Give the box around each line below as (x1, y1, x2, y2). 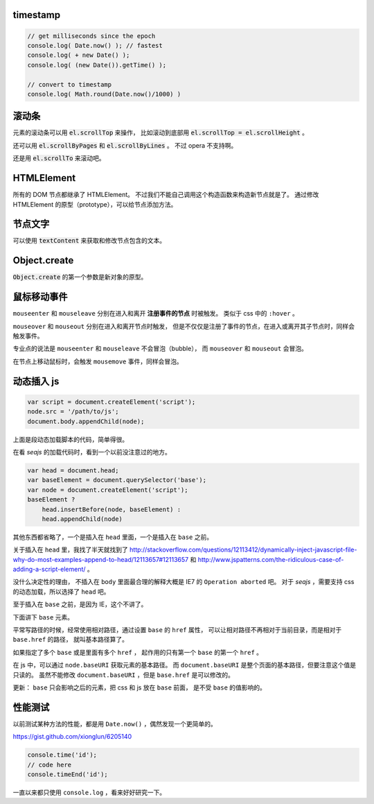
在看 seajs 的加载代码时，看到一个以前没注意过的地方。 (12, 447, 171, 456)
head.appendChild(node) (42, 515, 123, 523)
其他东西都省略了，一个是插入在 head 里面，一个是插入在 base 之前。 (12, 533, 213, 541)
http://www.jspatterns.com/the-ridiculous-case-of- (197, 555, 344, 563)
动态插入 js (12, 375, 60, 387)
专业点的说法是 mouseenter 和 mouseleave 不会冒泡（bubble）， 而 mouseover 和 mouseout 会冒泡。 (12, 344, 308, 353)
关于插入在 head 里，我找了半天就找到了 (12, 545, 128, 554)
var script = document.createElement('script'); (27, 397, 196, 406)
